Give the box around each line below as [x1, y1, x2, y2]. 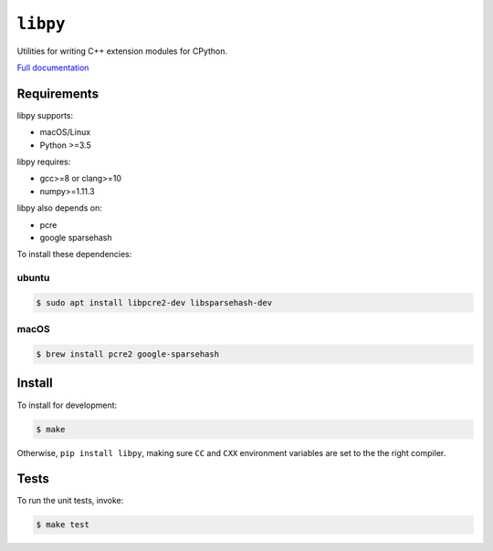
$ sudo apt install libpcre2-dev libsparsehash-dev [36, 297, 273, 307]
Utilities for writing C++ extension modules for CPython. [16, 46, 228, 57]
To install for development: [16, 400, 118, 411]
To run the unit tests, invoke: [16, 495, 124, 506]
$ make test [36, 520, 90, 530]
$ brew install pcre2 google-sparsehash [36, 349, 219, 359]
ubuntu [16, 272, 50, 285]
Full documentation [16, 62, 89, 73]
